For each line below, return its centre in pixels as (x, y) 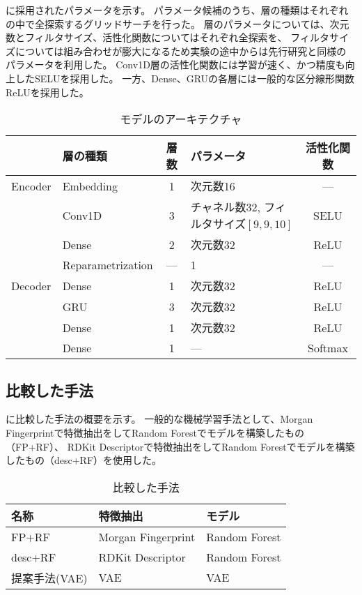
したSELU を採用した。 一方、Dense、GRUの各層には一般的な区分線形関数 (185, 78)
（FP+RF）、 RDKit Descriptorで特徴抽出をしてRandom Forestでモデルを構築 (180, 446)
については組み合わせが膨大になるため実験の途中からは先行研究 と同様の (181, 51)
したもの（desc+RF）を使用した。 (84, 460)
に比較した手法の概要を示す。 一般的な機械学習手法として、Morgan (159, 419)
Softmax (328, 348)
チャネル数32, (225, 207)
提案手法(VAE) (49, 578)
